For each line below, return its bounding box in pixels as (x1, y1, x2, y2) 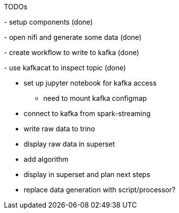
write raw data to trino (24, 124, 95, 133)
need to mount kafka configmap (43, 94, 147, 102)
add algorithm (24, 155, 69, 163)
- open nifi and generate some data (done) (4, 33, 142, 41)
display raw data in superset (24, 140, 115, 148)
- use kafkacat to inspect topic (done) (4, 63, 126, 72)
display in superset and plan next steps (24, 170, 150, 179)
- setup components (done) (4, 18, 93, 26)
